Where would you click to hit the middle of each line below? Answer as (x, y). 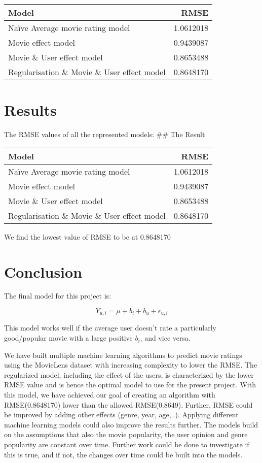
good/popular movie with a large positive (68, 338)
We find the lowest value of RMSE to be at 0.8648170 (87, 236)
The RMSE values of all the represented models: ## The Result (105, 134)
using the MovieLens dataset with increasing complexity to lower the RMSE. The (131, 365)
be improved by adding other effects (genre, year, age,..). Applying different (121, 415)
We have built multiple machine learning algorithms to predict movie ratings (123, 355)
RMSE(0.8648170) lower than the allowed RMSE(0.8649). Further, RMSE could (128, 404)
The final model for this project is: (58, 296)
